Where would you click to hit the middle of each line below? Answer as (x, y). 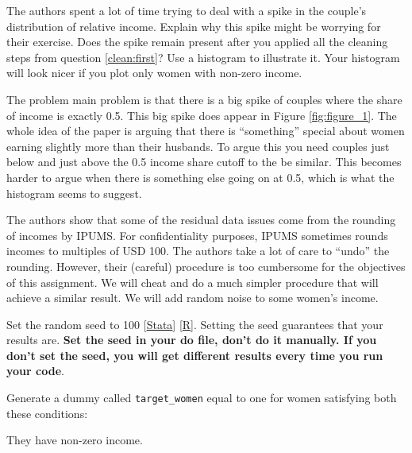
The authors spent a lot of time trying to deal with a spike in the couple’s (187, 10)
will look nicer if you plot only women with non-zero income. (154, 73)
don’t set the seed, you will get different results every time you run (195, 355)
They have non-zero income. (75, 440)
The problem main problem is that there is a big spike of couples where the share (204, 99)
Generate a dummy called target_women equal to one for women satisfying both (202, 398)
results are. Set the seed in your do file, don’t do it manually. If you (192, 340)
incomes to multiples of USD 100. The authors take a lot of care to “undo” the (198, 251)
